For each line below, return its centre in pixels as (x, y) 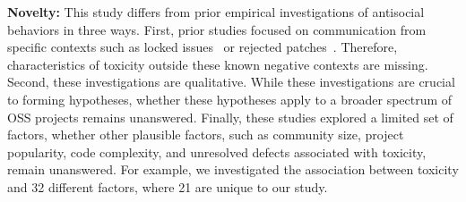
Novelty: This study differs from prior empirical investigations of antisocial (216, 12)
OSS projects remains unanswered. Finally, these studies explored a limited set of (230, 117)
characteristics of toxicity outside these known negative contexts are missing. (218, 64)
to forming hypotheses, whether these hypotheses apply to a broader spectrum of (230, 99)
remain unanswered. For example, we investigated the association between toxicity (233, 169)
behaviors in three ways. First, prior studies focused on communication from (217, 29)
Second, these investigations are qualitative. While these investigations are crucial (231, 82)
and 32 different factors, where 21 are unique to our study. (168, 186)
